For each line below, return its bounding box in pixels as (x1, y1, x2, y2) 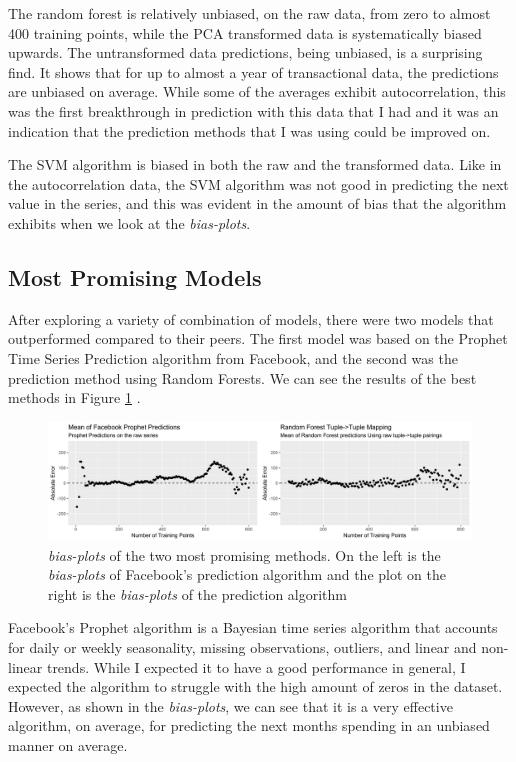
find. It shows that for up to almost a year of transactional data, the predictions (8, 61, 499, 82)
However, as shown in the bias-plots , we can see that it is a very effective (8, 695, 453, 716)
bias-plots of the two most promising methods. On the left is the (48, 544, 441, 565)
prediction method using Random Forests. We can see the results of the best (8, 367, 477, 388)
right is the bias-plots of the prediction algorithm (48, 583, 348, 604)
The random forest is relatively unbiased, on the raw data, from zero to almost (8, 3, 491, 23)
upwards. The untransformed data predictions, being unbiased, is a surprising (8, 42, 483, 63)
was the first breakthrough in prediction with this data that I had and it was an (8, 100, 499, 121)
